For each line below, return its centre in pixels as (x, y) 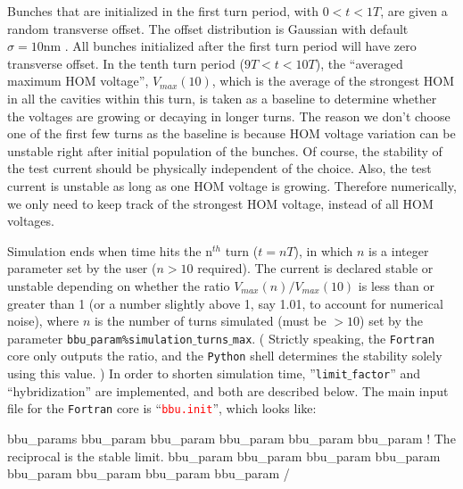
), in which (323, 250)
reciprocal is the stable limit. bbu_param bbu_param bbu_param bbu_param (224, 456)
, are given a (414, 11)
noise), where (43, 321)
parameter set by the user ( (82, 268)
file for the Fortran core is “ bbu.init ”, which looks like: (162, 408)
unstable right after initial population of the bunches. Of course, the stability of (225, 150)
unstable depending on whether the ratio (119, 285)
